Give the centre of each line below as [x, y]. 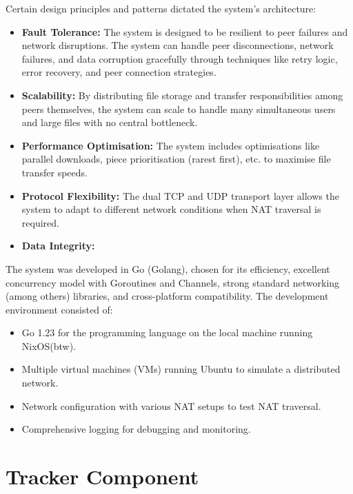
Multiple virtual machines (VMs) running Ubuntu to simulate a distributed [181, 369]
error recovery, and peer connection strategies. [119, 72]
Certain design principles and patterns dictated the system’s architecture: [161, 8]
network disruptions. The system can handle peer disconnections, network [178, 45]
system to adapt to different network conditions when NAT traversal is [171, 209]
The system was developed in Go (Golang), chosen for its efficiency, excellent [168, 268]
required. [40, 222]
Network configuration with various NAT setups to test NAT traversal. [171, 405]
